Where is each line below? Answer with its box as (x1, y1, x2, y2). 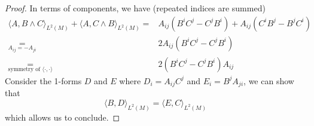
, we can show (243, 74, 294, 87)
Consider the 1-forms (5, 74, 82, 87)
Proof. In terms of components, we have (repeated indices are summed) (5, 2, 266, 14)
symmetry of (8, 66, 41, 73)
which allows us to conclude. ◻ (5, 110, 120, 123)
